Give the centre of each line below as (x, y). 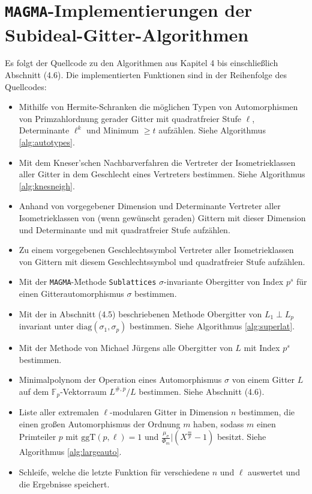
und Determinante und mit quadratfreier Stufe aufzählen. (124, 229)
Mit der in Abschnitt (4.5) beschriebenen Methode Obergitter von (140, 313)
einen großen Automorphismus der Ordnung (100, 423)
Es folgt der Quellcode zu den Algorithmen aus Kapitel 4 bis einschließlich (142, 63)
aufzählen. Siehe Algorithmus (212, 130)
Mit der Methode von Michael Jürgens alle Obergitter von (126, 348)
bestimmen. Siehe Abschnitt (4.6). (202, 391)
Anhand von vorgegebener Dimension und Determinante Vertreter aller (150, 206)
